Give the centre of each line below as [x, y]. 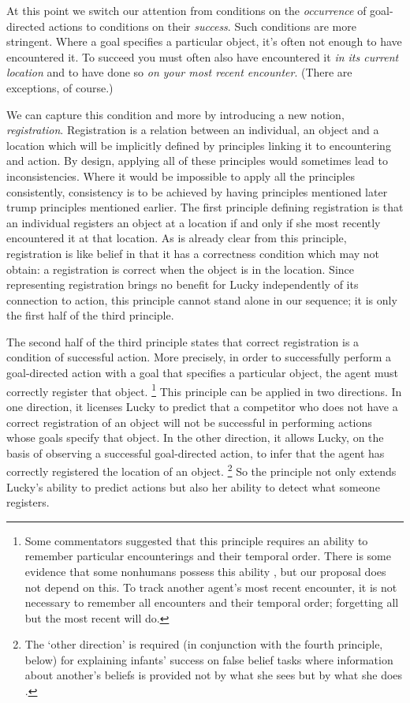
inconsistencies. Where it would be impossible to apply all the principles [181, 176]
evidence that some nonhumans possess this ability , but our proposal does [205, 571]
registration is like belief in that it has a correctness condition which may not [193, 253]
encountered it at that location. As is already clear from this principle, [177, 238]
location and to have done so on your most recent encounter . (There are [179, 72]
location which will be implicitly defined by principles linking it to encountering [199, 145]
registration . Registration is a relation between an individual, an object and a [193, 130]
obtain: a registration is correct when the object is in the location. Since [180, 269]
